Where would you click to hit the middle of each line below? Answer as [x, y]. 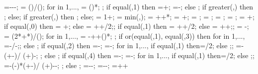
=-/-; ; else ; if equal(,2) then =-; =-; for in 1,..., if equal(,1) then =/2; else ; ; [119, 45]
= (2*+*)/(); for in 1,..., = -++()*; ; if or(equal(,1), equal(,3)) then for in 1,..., [125, 36]
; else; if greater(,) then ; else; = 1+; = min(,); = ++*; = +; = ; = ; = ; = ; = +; [129, 16]
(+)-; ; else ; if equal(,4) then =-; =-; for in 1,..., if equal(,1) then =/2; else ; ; [139, 55]
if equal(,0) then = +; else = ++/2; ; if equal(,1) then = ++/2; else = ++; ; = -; [127, 26]
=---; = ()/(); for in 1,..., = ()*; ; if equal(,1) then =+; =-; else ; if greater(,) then [129, 6]
